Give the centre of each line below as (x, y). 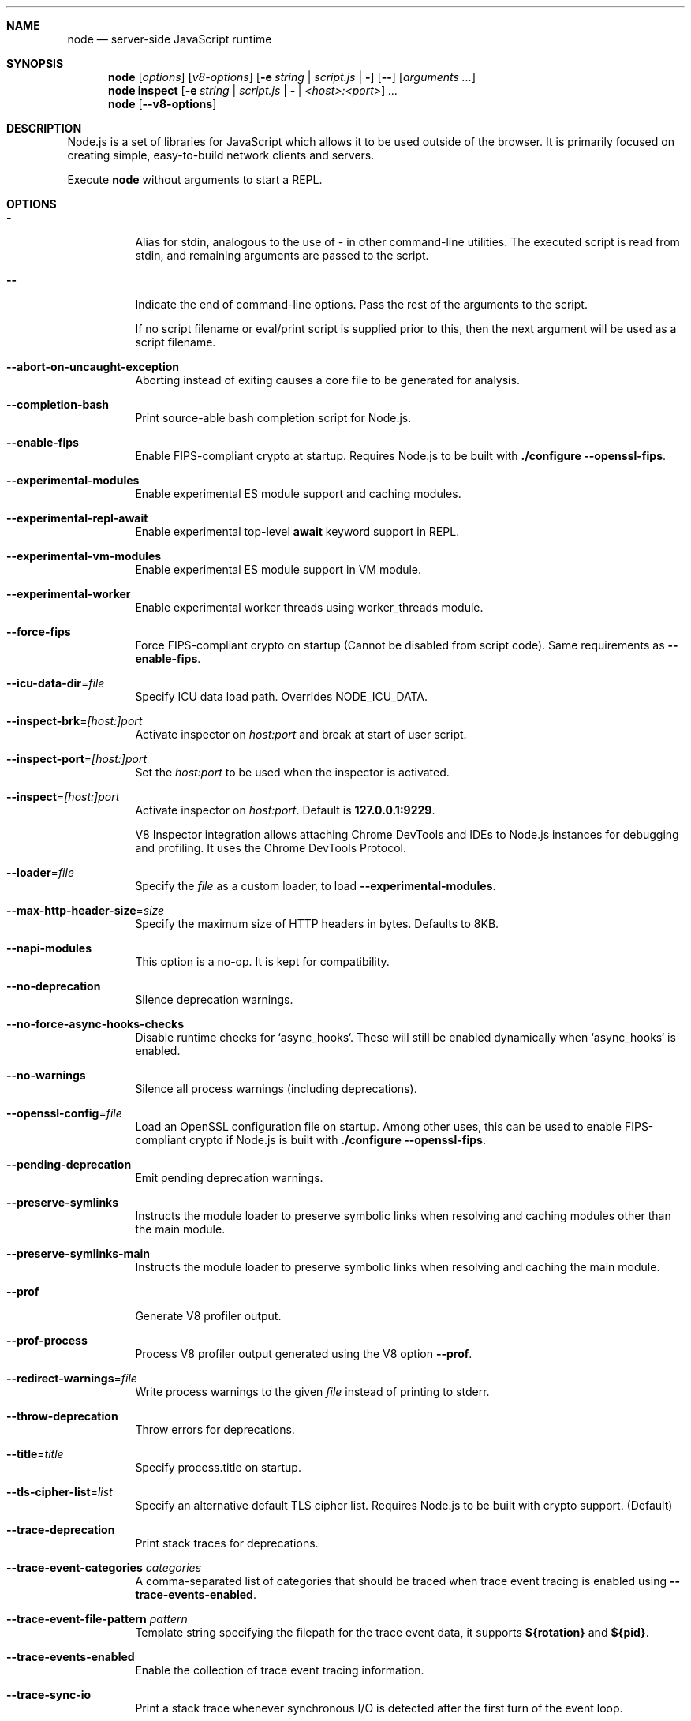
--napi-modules (49, 948)
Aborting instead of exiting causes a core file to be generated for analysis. (327, 380)
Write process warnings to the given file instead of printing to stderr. (312, 1392)
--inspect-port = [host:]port (77, 759)
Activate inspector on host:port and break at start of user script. (301, 734)
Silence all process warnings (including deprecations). (276, 1089)
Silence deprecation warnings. (214, 999)
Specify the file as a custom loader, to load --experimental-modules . (316, 886)
